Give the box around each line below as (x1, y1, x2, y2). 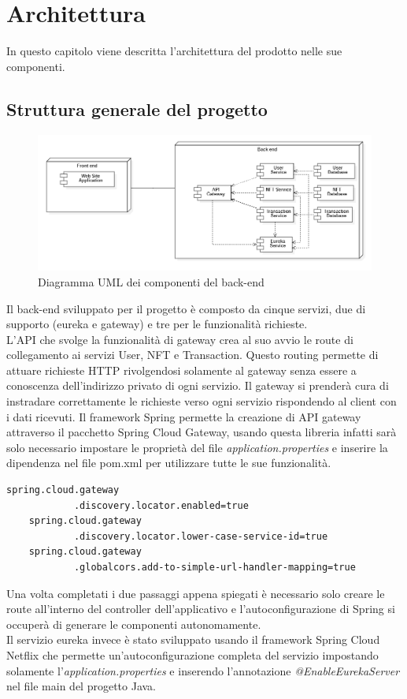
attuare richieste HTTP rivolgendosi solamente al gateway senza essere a (6, 361, 357, 378)
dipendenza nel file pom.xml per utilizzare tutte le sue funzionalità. (6, 454, 331, 471)
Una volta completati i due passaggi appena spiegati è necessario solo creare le (6, 585, 385, 601)
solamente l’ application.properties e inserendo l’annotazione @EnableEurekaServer (6, 662, 400, 678)
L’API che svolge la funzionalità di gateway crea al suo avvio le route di (6, 331, 353, 347)
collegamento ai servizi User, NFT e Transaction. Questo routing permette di (6, 346, 379, 363)
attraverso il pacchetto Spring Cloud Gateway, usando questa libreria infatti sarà (6, 424, 397, 440)
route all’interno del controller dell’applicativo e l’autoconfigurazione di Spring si (6, 600, 395, 617)
